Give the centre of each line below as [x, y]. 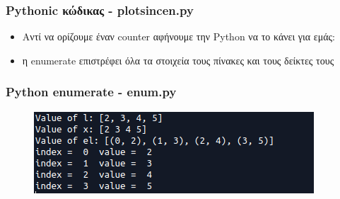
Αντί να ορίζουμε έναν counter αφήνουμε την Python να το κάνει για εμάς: [178, 36]
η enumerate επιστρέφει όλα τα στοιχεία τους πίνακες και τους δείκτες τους [178, 60]
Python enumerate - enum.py [91, 92]
